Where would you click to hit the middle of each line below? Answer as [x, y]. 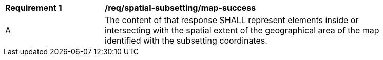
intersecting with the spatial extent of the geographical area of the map [242, 30]
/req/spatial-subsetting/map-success [180, 8]
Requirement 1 [34, 8]
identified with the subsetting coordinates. [186, 41]
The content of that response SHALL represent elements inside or [232, 20]
